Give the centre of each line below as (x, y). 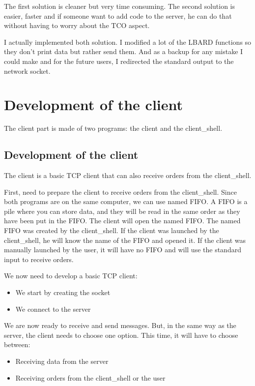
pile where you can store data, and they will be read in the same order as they (122, 211)
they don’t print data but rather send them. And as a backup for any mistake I (124, 51)
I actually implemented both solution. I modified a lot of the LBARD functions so (128, 42)
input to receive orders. (39, 259)
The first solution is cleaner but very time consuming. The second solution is (120, 6)
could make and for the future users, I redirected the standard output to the (119, 61)
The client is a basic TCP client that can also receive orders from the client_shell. (128, 175)
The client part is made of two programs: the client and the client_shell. (113, 128)
